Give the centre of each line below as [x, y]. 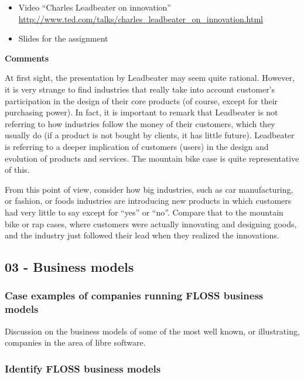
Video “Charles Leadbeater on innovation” [95, 7]
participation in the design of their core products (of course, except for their [141, 100]
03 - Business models [69, 267]
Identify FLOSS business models [83, 368]
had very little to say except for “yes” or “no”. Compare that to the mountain [144, 212]
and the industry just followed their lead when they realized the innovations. [142, 235]
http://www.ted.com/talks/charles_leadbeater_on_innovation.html [141, 18]
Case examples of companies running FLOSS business [134, 296]
